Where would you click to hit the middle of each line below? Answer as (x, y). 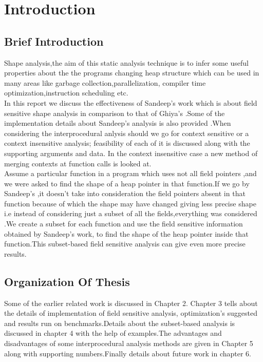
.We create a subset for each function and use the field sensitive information (124, 224)
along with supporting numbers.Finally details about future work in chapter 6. (128, 353)
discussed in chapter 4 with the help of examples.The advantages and (113, 333)
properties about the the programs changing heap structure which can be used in (132, 73)
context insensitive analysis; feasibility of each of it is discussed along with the (127, 143)
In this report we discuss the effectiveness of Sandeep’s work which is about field (131, 102)
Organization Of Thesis (67, 281)
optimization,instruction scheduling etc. (66, 93)
